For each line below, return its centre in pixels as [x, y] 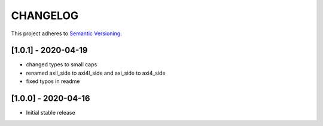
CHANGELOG [45, 16]
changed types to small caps [62, 64]
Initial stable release [51, 113]
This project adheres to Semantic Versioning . [66, 33]
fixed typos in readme [53, 81]
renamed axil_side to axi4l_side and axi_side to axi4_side [96, 73]
